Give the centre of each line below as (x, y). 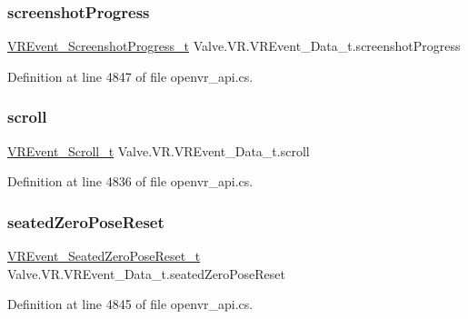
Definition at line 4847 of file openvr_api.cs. (130, 76)
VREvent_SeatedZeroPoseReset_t (104, 256)
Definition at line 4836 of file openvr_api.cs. (130, 181)
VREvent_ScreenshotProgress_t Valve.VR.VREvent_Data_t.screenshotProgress (234, 46)
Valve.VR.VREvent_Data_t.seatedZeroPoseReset (146, 273)
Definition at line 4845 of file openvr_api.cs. (130, 304)
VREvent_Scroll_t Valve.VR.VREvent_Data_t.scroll (159, 150)
